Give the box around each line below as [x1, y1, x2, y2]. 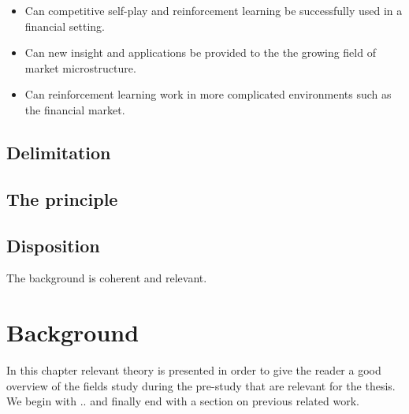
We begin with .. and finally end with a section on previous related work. [6, 393, 359, 409]
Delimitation [6, 140, 111, 164]
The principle [6, 186, 118, 211]
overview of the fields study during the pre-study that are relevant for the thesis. [6, 377, 396, 393]
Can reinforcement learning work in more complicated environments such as [24, 86, 392, 103]
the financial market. [24, 101, 125, 117]
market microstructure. [24, 59, 136, 76]
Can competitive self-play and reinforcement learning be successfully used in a [24, 2, 403, 18]
